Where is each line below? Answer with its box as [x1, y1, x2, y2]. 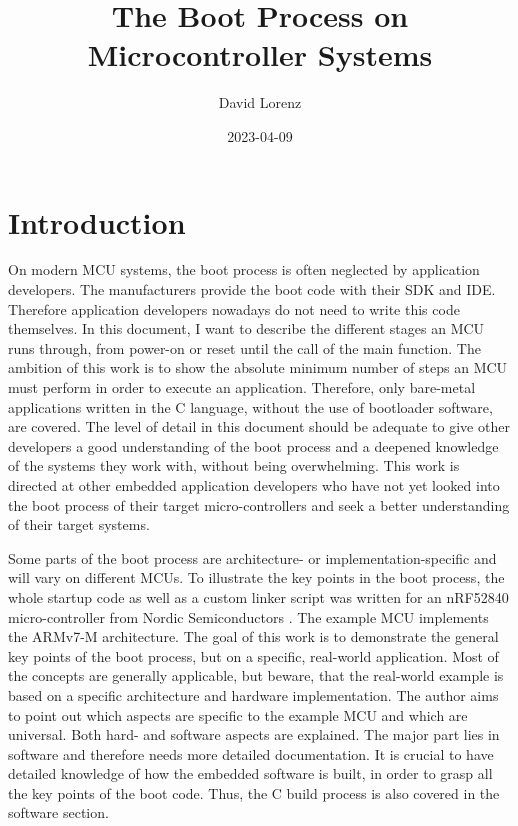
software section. [8, 802, 109, 823]
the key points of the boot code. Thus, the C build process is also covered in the [8, 782, 500, 803]
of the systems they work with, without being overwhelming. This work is [8, 455, 460, 476]
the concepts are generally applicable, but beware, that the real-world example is [8, 665, 504, 686]
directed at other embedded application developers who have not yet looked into [8, 474, 500, 495]
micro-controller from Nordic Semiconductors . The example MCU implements [8, 606, 489, 627]
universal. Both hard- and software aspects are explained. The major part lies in [8, 724, 500, 745]
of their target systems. [8, 514, 150, 535]
